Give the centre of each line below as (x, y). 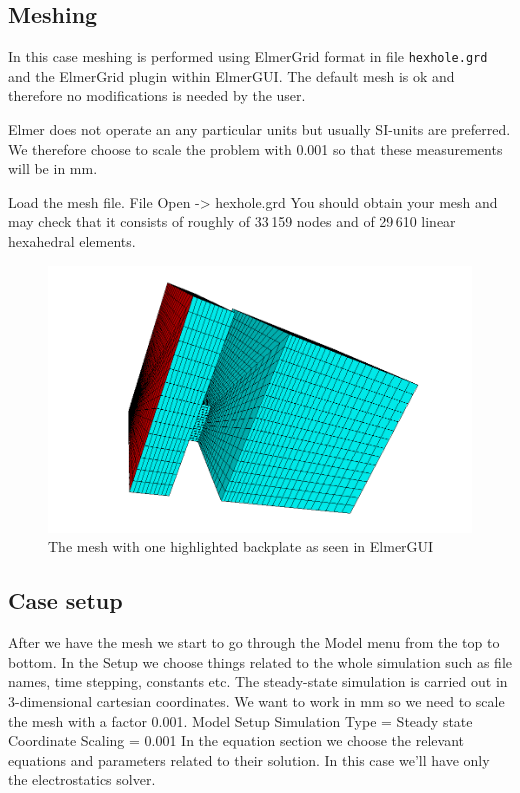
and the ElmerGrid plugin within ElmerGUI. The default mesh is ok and (231, 75)
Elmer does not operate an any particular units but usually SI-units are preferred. (259, 129)
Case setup (65, 600)
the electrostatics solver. (82, 779)
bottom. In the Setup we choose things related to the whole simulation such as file (260, 661)
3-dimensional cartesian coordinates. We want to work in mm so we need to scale (256, 700)
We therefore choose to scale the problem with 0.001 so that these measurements (255, 148)
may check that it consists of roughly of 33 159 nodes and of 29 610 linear (232, 221)
